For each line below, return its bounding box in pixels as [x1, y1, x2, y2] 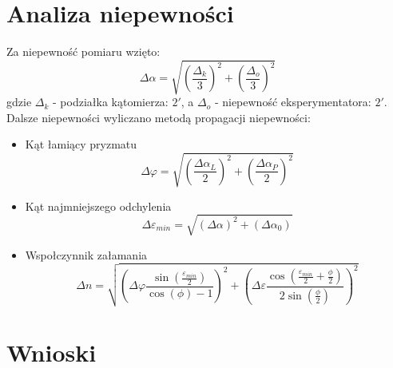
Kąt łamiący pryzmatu [25, 136, 137, 152]
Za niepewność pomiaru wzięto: [6, 43, 161, 60]
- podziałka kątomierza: [53, 93, 169, 110]
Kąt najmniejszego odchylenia [25, 197, 172, 214]
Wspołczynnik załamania [25, 246, 148, 263]
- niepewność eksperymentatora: [214, 93, 371, 110]
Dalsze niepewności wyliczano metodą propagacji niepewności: [6, 109, 311, 125]
